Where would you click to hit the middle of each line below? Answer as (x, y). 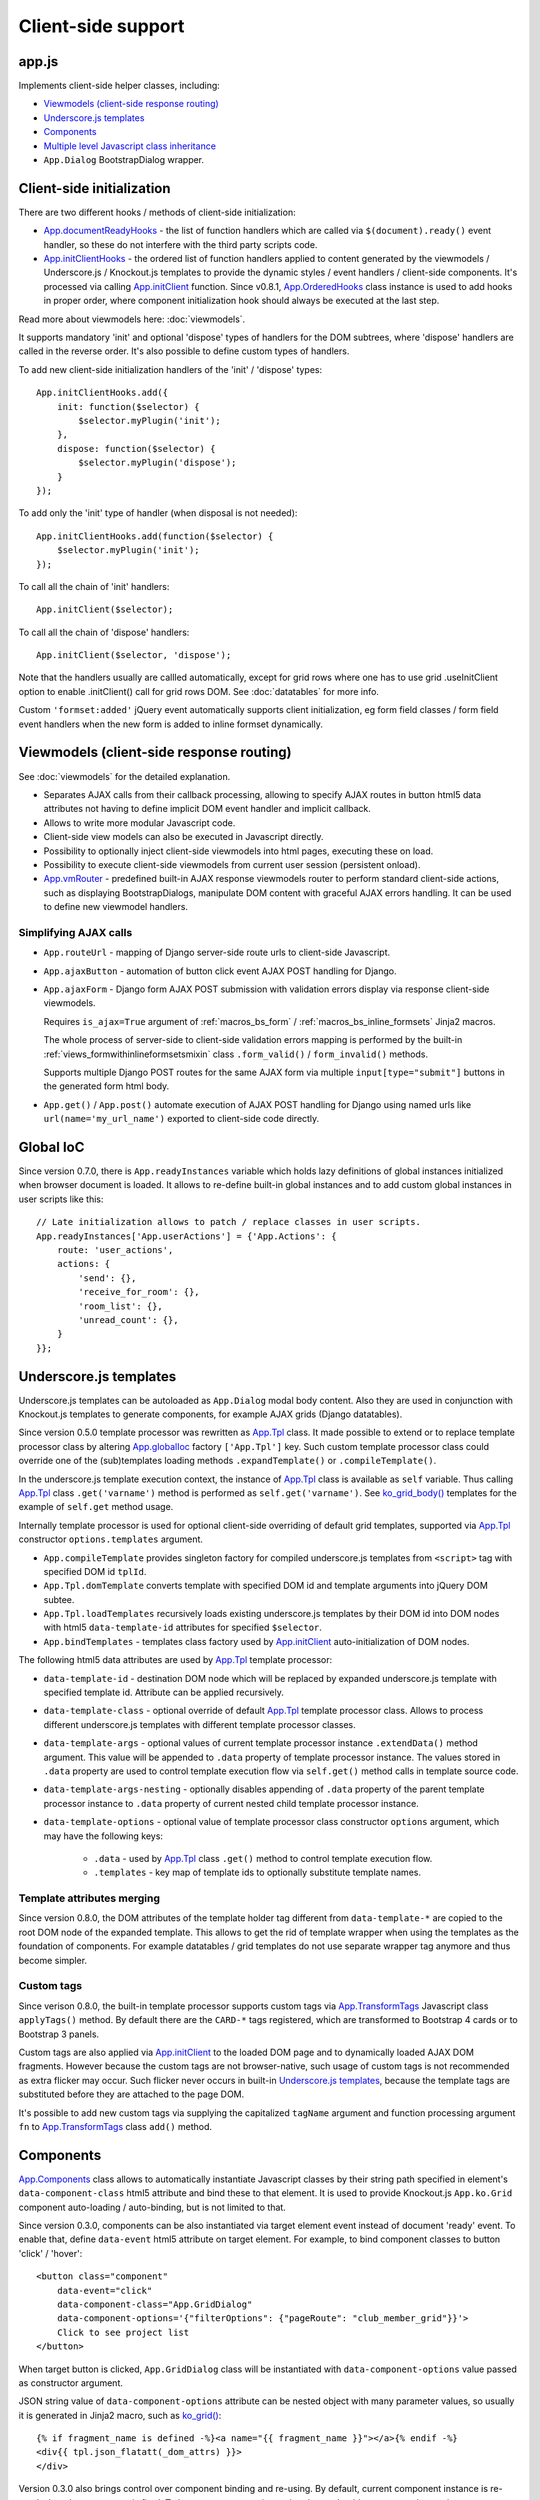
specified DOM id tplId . (95, 1571)
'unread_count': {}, (128, 1319)
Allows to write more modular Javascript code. (139, 822)
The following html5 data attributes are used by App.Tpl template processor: (175, 1660)
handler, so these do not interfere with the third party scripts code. (180, 244)
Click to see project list (123, 2332)
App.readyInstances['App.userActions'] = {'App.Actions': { (186, 1236)
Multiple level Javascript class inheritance (130, 146)
